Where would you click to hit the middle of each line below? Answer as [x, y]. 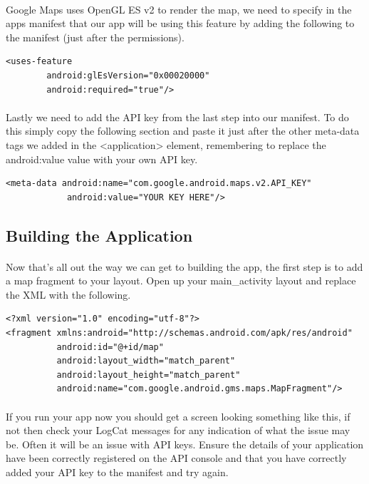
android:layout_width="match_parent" [146, 361]
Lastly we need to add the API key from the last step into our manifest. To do [177, 117]
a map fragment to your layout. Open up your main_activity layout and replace [181, 280]
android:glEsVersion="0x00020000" [128, 75]
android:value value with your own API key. [102, 159]
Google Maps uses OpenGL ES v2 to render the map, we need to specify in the [179, 9]
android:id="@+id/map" [110, 347]
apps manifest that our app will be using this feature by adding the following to [180, 23]
